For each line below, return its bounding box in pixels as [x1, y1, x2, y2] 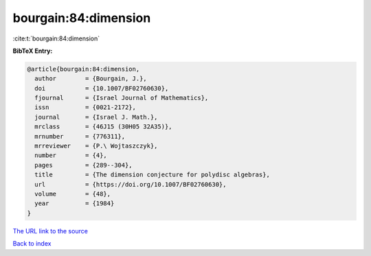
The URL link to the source [12, 226, 89, 235]
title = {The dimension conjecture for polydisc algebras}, [34, 171, 271, 178]
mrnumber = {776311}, [34, 132, 126, 140]
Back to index [12, 240, 52, 248]
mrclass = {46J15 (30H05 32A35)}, [34, 123, 172, 130]
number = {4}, [34, 152, 108, 159]
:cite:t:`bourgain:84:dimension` [12, 34, 100, 43]
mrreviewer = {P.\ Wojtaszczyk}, [34, 142, 158, 150]
